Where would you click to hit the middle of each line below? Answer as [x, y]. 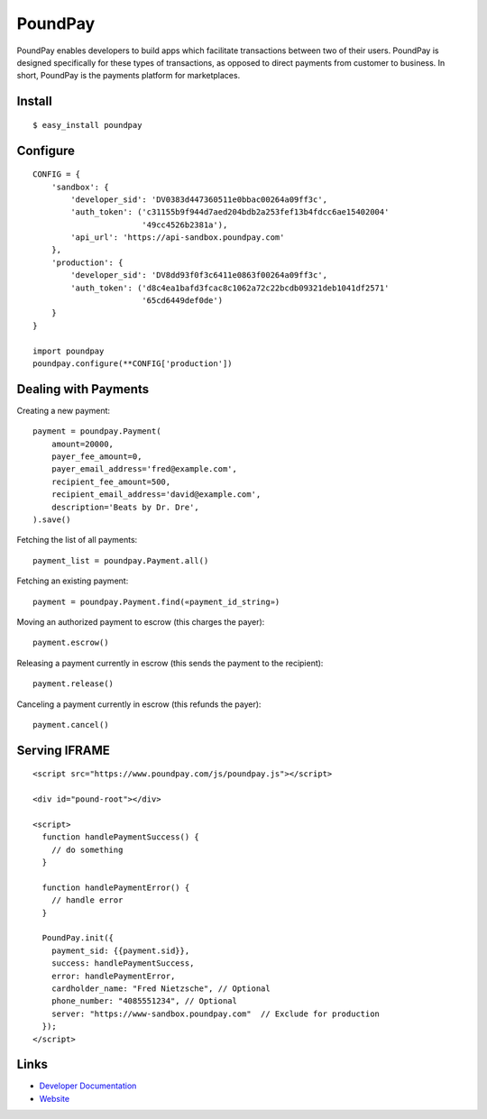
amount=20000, [83, 444]
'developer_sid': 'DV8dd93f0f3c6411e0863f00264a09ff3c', [199, 275]
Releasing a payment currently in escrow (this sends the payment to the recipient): [170, 663]
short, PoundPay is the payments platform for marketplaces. [129, 76]
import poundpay [69, 351]
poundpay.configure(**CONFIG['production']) [133, 364]
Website [55, 1098]
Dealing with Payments [83, 389]
